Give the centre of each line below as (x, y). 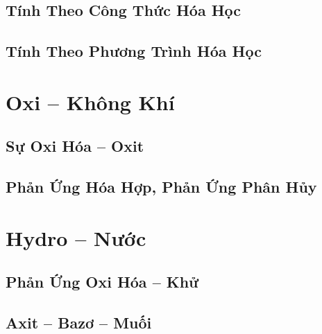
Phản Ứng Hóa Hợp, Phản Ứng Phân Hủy (161, 187)
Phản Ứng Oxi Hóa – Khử (102, 282)
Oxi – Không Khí (90, 102)
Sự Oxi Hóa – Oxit (75, 146)
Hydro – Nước (76, 237)
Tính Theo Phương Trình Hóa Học (134, 51)
